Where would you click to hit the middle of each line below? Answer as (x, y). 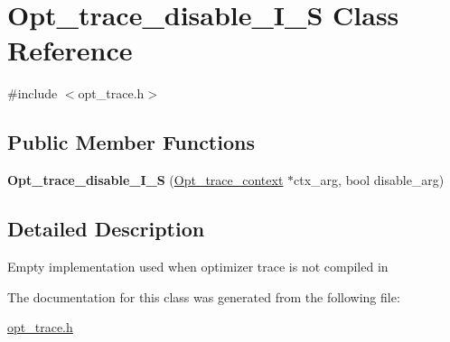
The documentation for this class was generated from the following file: (204, 296)
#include (33, 93)
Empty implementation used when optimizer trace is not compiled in (198, 266)
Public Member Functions (131, 142)
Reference (70, 50)
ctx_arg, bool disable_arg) (369, 180)
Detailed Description (106, 229)
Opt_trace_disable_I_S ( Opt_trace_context (145, 180)
